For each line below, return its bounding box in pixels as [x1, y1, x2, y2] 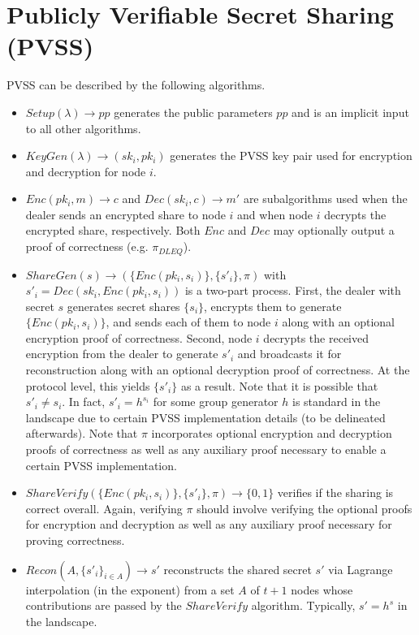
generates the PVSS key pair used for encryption [170, 147, 413, 164]
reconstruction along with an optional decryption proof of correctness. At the [25, 361, 410, 378]
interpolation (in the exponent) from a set [25, 581, 235, 598]
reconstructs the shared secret [163, 560, 312, 577]
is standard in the [292, 393, 381, 410]
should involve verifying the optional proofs [197, 499, 413, 516]
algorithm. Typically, [251, 597, 356, 614]
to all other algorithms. [25, 119, 141, 136]
